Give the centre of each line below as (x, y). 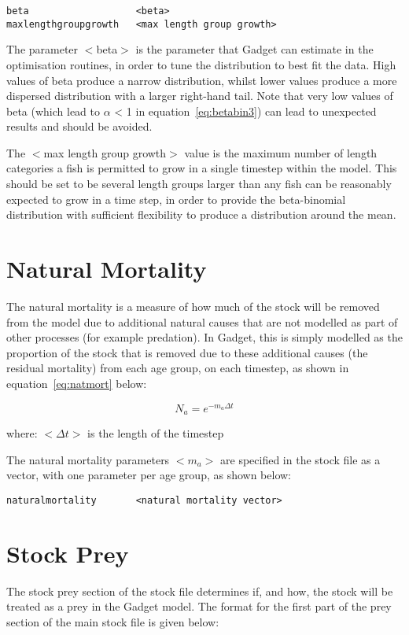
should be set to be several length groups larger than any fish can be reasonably (199, 184)
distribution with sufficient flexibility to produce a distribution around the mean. (201, 214)
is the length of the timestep (156, 433)
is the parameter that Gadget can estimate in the (254, 49)
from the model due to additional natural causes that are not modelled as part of (202, 321)
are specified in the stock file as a (300, 459)
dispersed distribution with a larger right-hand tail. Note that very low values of (200, 96)
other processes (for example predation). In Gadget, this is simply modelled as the (204, 337)
